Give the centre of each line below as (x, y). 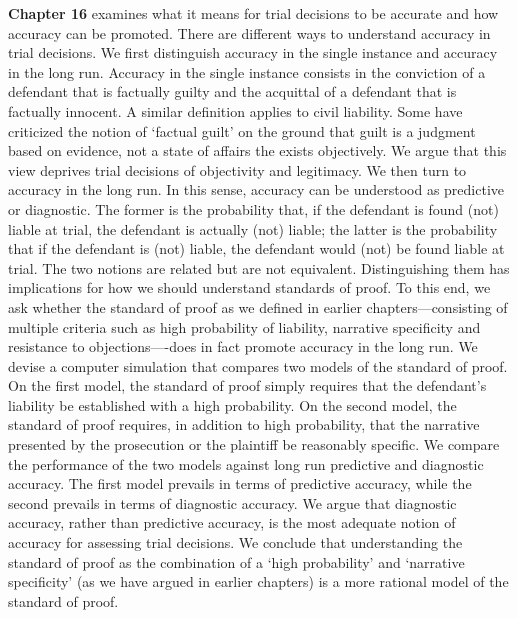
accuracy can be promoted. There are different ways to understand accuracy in (249, 32)
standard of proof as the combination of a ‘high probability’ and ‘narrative (236, 561)
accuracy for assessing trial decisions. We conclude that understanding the (235, 542)
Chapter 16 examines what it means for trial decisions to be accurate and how (253, 13)
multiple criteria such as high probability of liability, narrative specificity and (244, 326)
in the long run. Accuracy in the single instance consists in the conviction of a (247, 71)
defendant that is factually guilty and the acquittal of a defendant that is (232, 91)
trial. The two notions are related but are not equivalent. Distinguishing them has (259, 267)
